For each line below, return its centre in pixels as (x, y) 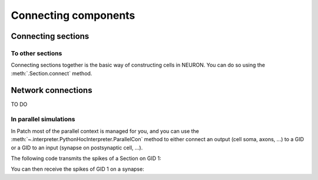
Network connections (52, 90)
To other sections (37, 53)
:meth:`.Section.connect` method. (52, 73)
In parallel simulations (43, 119)
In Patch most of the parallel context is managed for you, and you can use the (105, 131)
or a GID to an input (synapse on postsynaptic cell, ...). (77, 148)
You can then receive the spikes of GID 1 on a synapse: (77, 169)
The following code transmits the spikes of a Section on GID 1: (86, 158)
